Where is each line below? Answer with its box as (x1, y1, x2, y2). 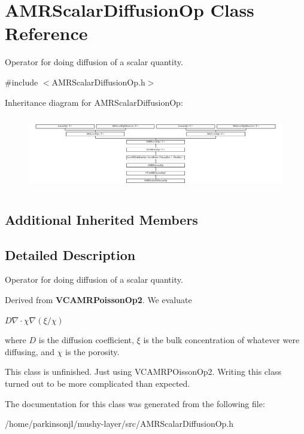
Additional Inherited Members (5, 210, 198, 228)
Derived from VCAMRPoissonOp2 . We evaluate (5, 294, 192, 306)
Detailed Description (5, 245, 136, 264)
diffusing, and (5, 345, 54, 357)
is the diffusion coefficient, (38, 334, 134, 346)
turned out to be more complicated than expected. (5, 377, 190, 389)
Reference (5, 21, 88, 45)
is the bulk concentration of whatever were (143, 334, 300, 346)
